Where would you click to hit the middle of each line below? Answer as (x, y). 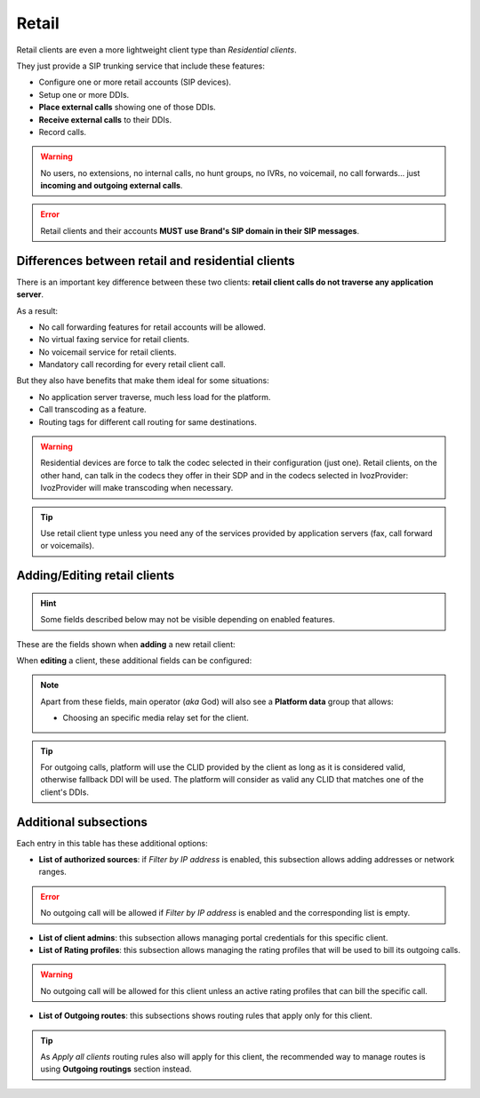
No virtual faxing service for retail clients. (114, 340)
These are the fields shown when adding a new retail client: (126, 644)
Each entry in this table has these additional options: (112, 843)
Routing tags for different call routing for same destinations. (148, 421)
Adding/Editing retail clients (96, 576)
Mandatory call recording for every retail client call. (132, 365)
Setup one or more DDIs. (84, 94)
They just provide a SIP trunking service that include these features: (141, 66)
